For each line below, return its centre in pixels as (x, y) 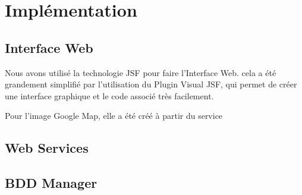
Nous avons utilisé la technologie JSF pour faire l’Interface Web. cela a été (141, 72)
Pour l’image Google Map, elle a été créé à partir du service (114, 116)
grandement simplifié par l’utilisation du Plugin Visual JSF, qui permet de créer (151, 84)
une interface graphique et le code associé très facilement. (109, 95)
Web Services (47, 148)
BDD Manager (51, 183)
